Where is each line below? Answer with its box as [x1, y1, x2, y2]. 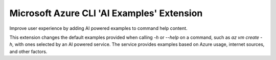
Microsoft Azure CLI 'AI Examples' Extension [9, 8, 203, 19]
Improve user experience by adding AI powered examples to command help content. [9, 25, 188, 31]
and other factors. [9, 48, 48, 54]
